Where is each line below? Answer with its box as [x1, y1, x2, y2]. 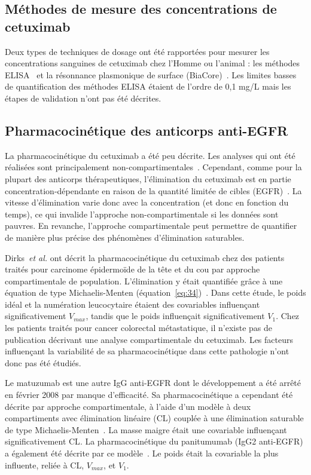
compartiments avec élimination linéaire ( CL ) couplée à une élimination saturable [5, 412, 304, 424]
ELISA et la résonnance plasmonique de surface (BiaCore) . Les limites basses [5, 68, 297, 81]
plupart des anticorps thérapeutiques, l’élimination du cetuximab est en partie [5, 172, 291, 185]
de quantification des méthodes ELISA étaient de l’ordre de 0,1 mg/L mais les [5, 80, 291, 93]
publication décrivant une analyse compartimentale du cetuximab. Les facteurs [5, 333, 293, 345]
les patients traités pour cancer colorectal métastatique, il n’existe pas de [5, 321, 273, 334]
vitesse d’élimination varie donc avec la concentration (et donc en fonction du [5, 196, 289, 209]
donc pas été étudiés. [5, 356, 81, 369]
